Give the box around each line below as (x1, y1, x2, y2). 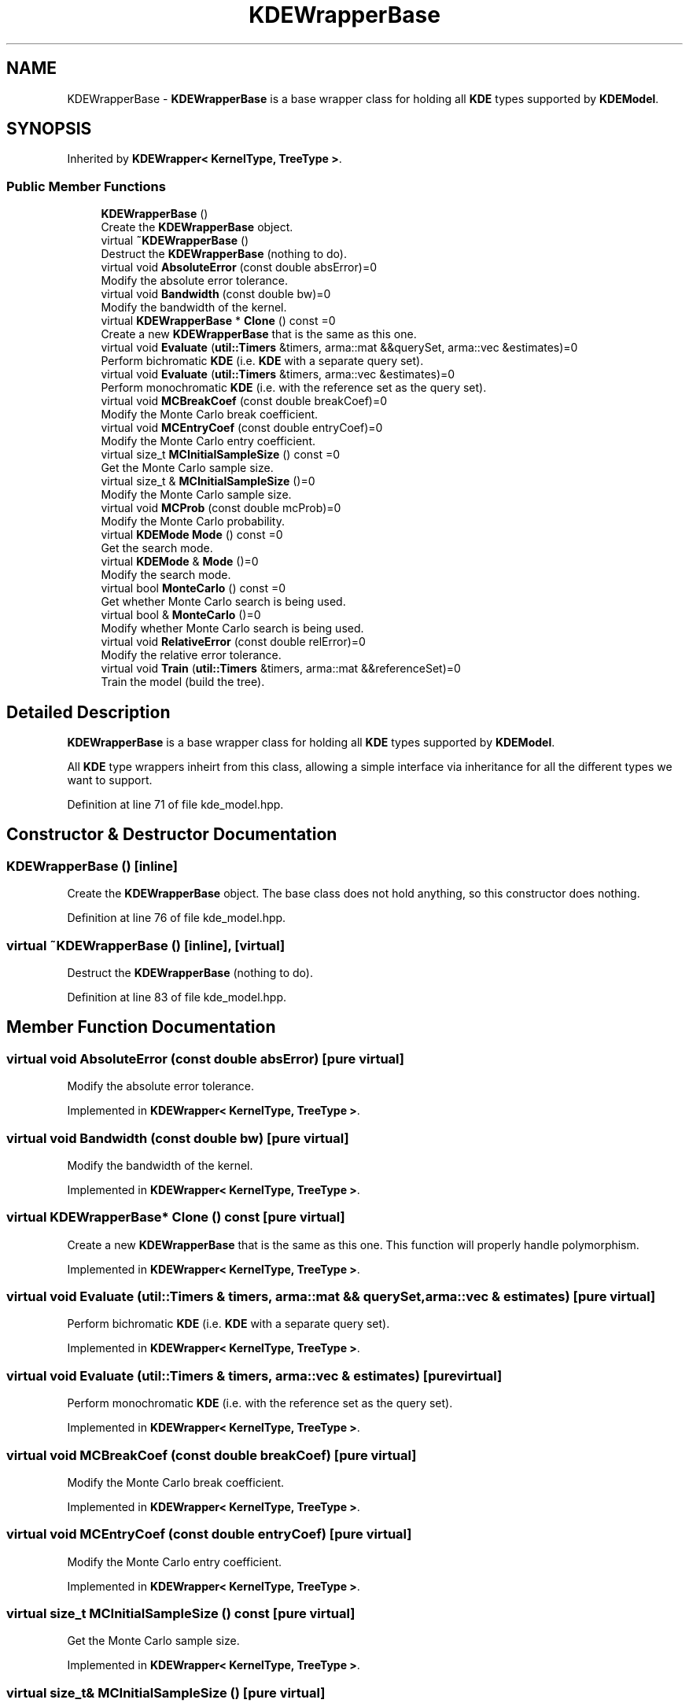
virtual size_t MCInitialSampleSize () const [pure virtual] (6, 1606, 356, 1622)
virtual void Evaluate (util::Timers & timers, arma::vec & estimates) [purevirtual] (6, 1367, 503, 1384)
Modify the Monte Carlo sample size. (101, 488, 292, 502)
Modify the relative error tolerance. (101, 648, 282, 662)
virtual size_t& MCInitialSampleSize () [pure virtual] (6, 1684, 326, 1701)
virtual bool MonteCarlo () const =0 (101, 581, 286, 595)
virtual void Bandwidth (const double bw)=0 (101, 287, 331, 301)
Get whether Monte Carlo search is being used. (101, 595, 346, 609)
